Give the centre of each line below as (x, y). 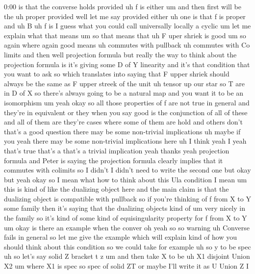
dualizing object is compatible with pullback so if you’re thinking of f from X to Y (127, 198)
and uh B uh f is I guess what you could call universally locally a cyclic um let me (127, 26)
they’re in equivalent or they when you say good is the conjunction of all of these (126, 112)
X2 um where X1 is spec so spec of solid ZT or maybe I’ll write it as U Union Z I (127, 266)
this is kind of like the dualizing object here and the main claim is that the (116, 189)
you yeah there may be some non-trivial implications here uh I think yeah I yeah (125, 141)
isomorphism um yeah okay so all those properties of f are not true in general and (127, 102)
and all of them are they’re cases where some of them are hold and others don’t (123, 122)
